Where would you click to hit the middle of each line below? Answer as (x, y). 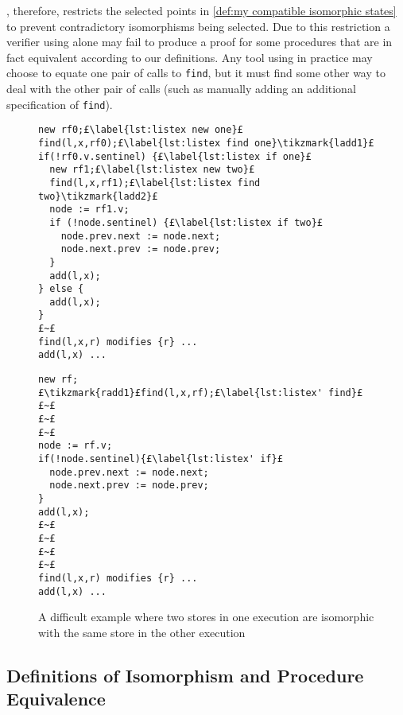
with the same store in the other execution (142, 632)
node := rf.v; (76, 446)
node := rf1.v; (89, 210)
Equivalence (56, 699)
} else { (61, 289)
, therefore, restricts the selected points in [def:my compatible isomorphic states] (201, 10)
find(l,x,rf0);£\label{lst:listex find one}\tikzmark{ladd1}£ (206, 143)
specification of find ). (60, 104)
